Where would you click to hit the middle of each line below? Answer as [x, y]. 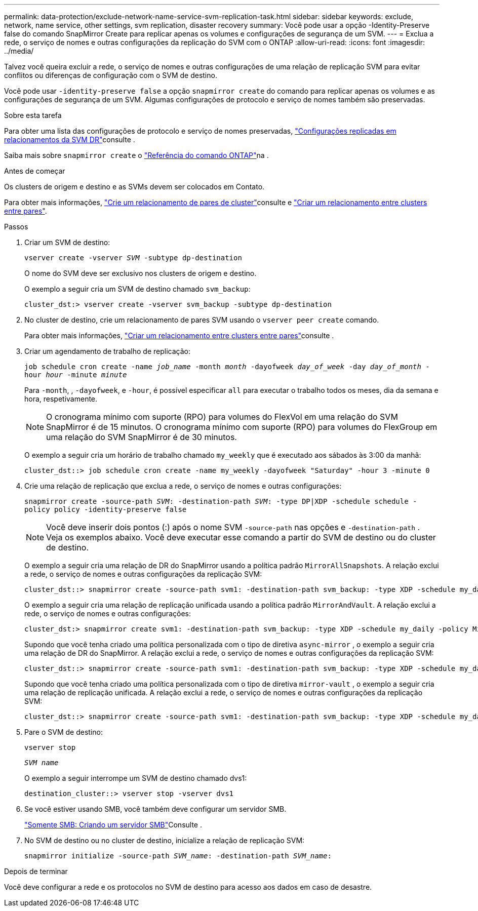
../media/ [19, 51]
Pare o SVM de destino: [64, 732]
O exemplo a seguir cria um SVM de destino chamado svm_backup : [137, 289]
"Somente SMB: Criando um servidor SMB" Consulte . [113, 825]
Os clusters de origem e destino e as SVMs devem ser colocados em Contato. [134, 187]
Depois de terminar [36, 871]
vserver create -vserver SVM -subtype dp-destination [133, 258]
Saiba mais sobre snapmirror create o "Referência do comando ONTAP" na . [136, 155]
